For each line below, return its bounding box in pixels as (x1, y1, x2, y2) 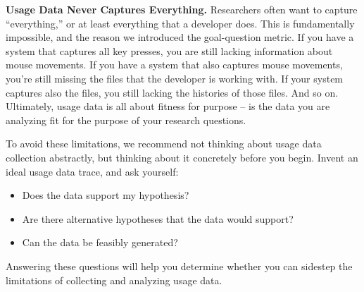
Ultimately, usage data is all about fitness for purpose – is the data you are (6, 99, 330, 114)
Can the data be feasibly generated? (22, 235, 178, 250)
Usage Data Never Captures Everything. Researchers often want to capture (6, 2, 358, 16)
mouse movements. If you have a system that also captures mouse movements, (6, 57, 343, 72)
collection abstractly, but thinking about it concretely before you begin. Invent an (6, 150, 358, 164)
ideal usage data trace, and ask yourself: (6, 164, 179, 178)
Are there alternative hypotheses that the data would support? (22, 211, 294, 226)
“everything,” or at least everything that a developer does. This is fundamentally (6, 16, 355, 30)
